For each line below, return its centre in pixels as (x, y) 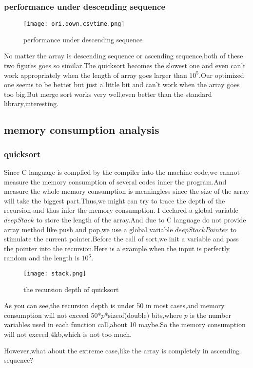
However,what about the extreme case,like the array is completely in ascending (122, 350)
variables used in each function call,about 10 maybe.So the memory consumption (125, 324)
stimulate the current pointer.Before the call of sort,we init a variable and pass (121, 239)
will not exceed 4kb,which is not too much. (68, 334)
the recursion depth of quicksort (71, 289)
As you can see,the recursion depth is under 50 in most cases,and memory (114, 305)
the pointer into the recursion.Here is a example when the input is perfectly (117, 248)
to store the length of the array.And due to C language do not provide (141, 220)
